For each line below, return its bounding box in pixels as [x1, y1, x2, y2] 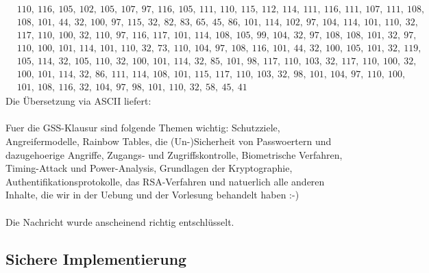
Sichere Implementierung [5, 248, 187, 269]
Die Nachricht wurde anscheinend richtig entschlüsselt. [5, 214, 234, 229]
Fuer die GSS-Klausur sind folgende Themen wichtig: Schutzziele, [5, 120, 280, 135]
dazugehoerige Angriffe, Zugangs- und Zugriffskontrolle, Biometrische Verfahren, [5, 147, 343, 161]
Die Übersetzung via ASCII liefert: [5, 94, 151, 108]
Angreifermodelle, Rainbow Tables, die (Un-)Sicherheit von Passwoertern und [5, 134, 332, 148]
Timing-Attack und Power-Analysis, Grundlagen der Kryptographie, [5, 161, 293, 175]
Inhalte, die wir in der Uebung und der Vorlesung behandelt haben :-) [5, 187, 299, 202]
